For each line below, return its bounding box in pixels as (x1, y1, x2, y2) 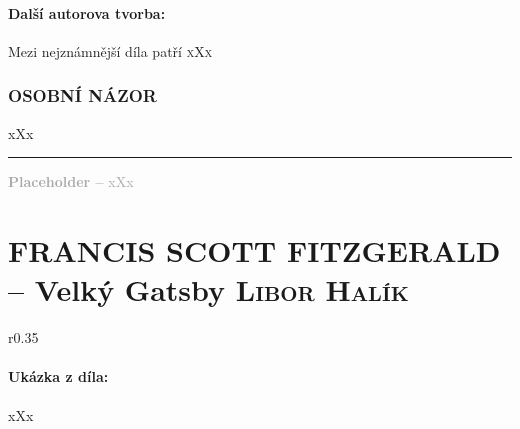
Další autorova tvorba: (8, 2, 166, 23)
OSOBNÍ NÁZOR (8, 83, 157, 108)
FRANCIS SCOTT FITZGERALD (8, 229, 501, 270)
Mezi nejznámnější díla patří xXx (8, 40, 213, 61)
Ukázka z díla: (8, 366, 109, 387)
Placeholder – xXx (8, 171, 134, 192)
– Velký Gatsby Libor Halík (8, 269, 409, 310)
